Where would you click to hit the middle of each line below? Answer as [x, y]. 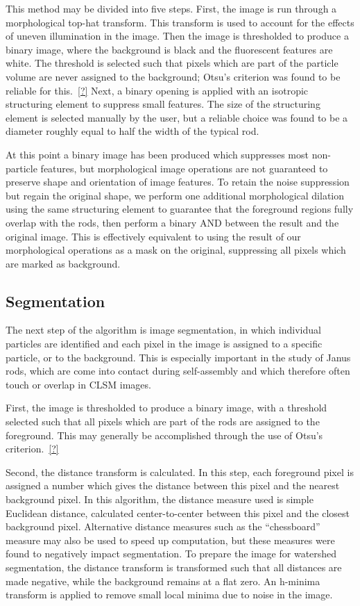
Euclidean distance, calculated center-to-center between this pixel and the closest [178, 513]
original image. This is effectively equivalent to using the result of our [153, 236]
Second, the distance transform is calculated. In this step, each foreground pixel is [180, 472]
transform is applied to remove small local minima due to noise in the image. [169, 595]
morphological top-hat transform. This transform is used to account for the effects [180, 22]
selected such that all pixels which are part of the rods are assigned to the [163, 421]
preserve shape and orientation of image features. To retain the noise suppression [178, 182]
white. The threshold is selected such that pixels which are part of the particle [172, 63]
